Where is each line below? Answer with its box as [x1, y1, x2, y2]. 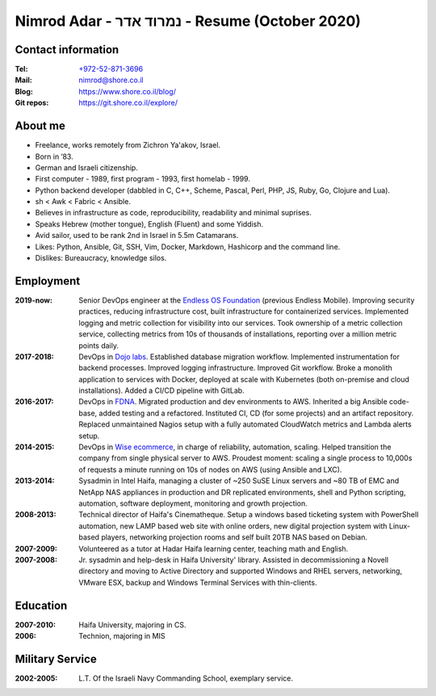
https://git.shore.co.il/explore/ [78, 98, 178, 108]
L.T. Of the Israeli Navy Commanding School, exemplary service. [78, 673, 294, 683]
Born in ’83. [35, 152, 73, 161]
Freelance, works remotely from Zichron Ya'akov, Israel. [35, 140, 221, 150]
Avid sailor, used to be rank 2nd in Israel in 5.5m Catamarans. [35, 231, 239, 240]
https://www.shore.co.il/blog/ [78, 86, 177, 96]
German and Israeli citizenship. [35, 162, 139, 173]
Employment [15, 274, 81, 288]
